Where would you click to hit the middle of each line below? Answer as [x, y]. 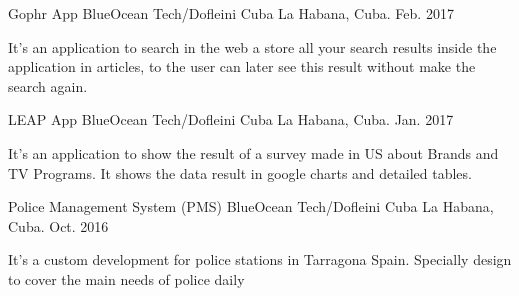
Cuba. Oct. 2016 [58, 225]
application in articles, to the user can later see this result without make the [242, 66]
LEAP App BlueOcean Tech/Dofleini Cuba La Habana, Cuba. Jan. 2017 [231, 119]
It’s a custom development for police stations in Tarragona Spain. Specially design [260, 259]
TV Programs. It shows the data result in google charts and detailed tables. [240, 172]
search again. [48, 85]
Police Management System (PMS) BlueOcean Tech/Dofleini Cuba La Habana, [251, 206]
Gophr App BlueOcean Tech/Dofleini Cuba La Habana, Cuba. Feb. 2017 [231, 13]
